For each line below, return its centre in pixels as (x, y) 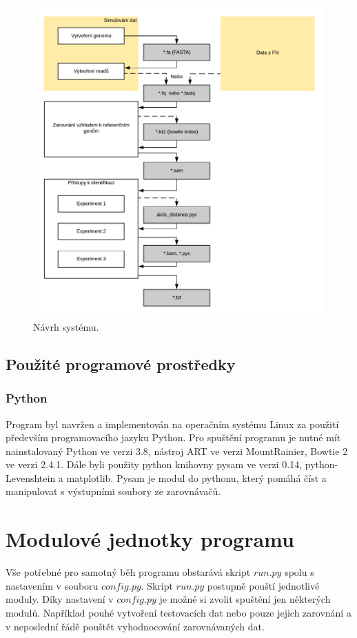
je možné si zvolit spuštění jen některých (245, 599)
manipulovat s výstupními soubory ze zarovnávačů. (113, 491)
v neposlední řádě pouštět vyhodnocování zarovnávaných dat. (135, 626)
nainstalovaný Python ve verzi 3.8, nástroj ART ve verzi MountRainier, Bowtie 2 (177, 451)
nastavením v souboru (52, 585)
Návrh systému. (66, 326)
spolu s (299, 572)
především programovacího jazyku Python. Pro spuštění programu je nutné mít (173, 437)
